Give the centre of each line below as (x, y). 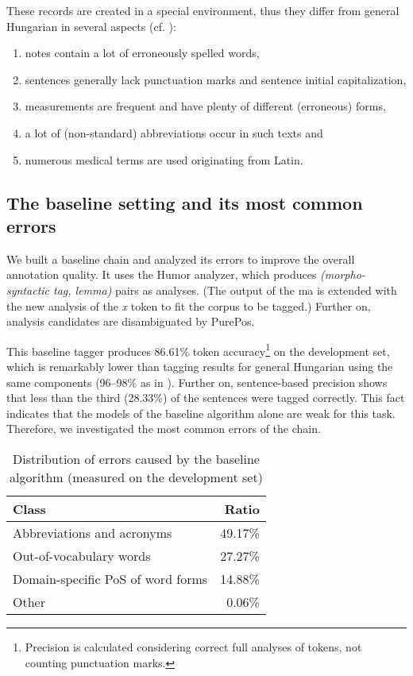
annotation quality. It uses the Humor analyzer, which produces (162, 274)
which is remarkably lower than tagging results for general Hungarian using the (200, 366)
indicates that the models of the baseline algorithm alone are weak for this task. (201, 413)
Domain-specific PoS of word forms (110, 578)
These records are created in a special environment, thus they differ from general (203, 10)
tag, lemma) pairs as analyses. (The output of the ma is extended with (225, 290)
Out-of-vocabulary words (82, 555)
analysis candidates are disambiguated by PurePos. (131, 321)
